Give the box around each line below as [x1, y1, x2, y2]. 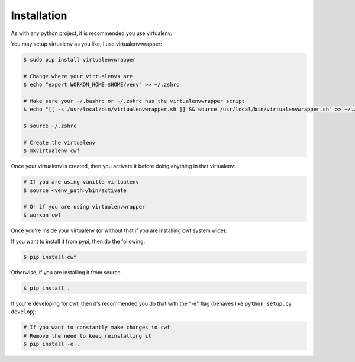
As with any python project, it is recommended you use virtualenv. [11, 30, 173, 37]
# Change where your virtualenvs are [23, 73, 133, 79]
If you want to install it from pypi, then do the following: [11, 238, 145, 245]
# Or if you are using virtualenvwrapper [23, 203, 146, 210]
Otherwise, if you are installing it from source [11, 269, 121, 276]
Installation [11, 9, 67, 22]
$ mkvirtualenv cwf [23, 148, 80, 154]
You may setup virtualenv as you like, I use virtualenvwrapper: [11, 40, 162, 47]
